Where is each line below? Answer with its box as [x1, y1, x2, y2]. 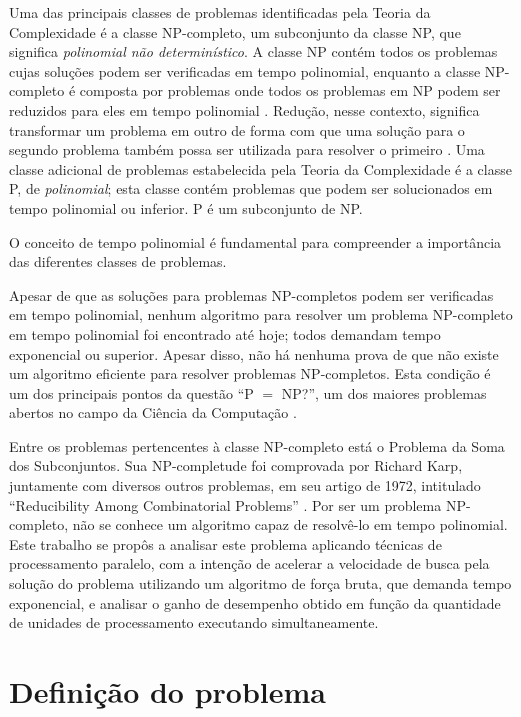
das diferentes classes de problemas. [9, 251, 227, 272]
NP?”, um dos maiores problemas [281, 382, 487, 403]
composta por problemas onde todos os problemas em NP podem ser [79, 80, 501, 101]
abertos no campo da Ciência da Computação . [9, 402, 297, 423]
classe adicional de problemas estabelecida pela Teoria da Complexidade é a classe [9, 158, 512, 179]
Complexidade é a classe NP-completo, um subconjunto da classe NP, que [9, 21, 461, 42]
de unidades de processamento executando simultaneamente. [9, 612, 379, 633]
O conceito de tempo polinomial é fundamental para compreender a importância [9, 231, 502, 252]
